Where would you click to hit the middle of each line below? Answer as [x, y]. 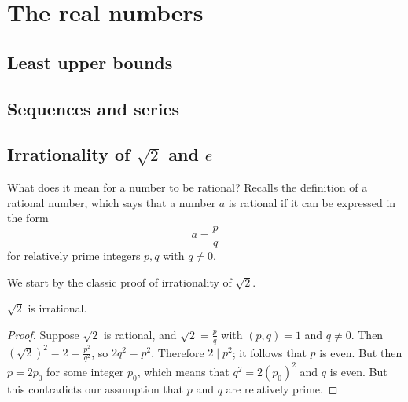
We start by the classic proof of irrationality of [119, 281]
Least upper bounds [90, 62]
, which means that [183, 371]
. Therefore [178, 352]
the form [28, 218]
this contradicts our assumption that [96, 388]
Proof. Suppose [43, 334]
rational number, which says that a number [112, 202]
